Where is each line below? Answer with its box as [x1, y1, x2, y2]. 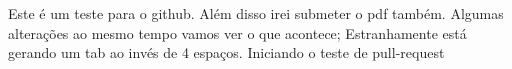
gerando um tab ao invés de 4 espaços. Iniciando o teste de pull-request [8, 42, 445, 63]
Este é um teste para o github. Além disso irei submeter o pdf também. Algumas [8, 3, 504, 23]
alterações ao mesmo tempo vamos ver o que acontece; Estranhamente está [8, 22, 467, 43]
